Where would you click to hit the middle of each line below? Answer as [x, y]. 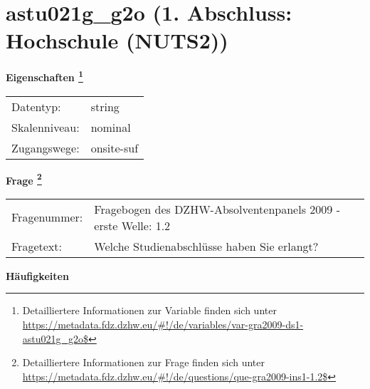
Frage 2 [24, 179]
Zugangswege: [46, 147]
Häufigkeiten [37, 275]
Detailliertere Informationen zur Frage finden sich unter [144, 362]
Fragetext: [37, 246]
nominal [111, 127]
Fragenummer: [47, 217]
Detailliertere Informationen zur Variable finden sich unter [149, 310]
